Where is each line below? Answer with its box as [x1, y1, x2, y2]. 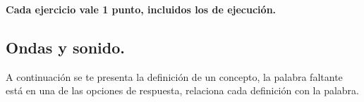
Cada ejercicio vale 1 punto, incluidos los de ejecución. [6, 2, 277, 16]
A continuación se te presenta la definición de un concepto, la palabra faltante [6, 69, 343, 84]
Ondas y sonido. [6, 36, 126, 58]
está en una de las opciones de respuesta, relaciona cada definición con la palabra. [6, 83, 359, 98]
